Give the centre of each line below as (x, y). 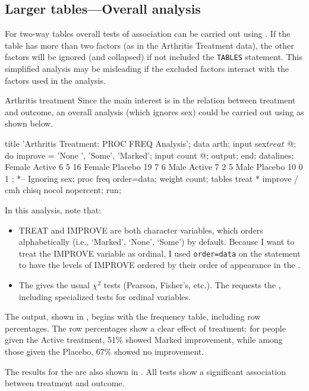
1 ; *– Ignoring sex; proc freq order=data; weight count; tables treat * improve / (152, 178)
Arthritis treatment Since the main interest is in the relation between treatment (150, 100)
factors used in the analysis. (55, 80)
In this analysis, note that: (53, 209)
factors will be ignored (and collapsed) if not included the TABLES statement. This (154, 57)
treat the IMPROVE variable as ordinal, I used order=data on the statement (160, 253)
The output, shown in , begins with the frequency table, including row (133, 316)
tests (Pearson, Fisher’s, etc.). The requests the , (192, 285)
